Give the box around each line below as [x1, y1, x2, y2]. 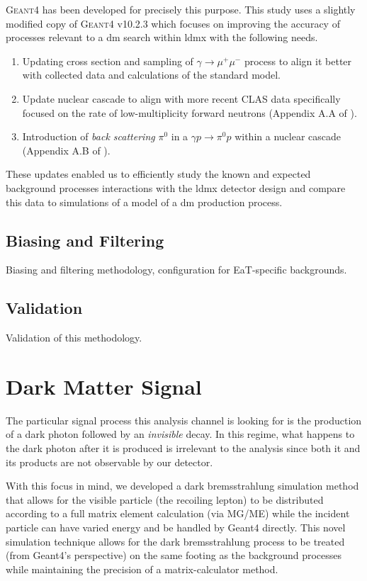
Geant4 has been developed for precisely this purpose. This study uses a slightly [6, 2, 356, 16]
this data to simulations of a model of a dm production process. [6, 194, 283, 209]
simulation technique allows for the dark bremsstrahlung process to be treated [6, 534, 345, 548]
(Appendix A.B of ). [22, 142, 111, 157]
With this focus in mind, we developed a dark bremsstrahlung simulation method [6, 478, 359, 493]
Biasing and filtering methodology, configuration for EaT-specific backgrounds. [6, 262, 347, 277]
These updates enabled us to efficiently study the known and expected [6, 167, 311, 181]
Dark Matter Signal [6, 371, 202, 400]
